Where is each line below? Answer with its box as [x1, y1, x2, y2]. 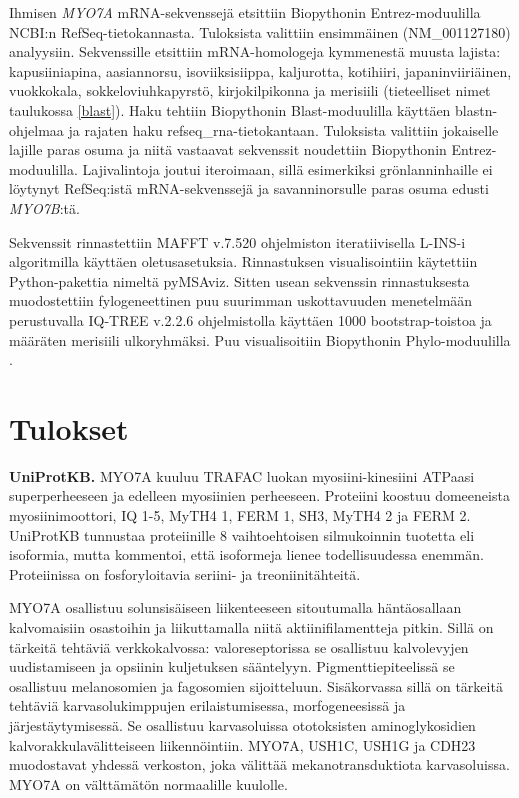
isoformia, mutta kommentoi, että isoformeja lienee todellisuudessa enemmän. [9, 544, 484, 565]
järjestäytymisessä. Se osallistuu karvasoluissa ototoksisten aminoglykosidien [9, 714, 476, 735]
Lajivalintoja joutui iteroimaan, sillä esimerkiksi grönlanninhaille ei [82, 158, 493, 179]
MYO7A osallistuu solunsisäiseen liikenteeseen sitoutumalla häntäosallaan [9, 597, 462, 618]
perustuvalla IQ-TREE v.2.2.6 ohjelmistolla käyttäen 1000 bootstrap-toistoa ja [9, 309, 492, 330]
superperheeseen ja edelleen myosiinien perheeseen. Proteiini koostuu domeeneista [9, 485, 510, 506]
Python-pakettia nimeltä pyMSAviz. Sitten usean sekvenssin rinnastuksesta [9, 270, 470, 291]
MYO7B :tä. [9, 197, 80, 218]
